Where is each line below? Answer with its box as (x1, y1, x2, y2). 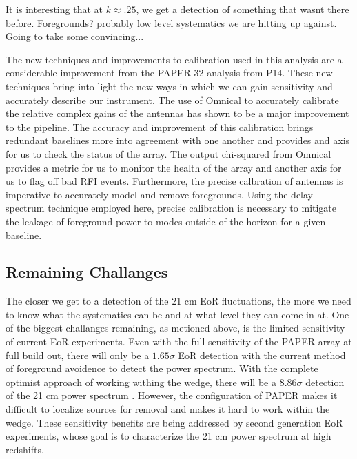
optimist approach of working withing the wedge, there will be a (6, 374, 276, 389)
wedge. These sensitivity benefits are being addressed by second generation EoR (6, 415, 343, 429)
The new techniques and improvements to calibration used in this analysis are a (6, 52, 343, 66)
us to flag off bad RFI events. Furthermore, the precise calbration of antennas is (6, 174, 343, 188)
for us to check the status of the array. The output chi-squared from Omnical (6, 146, 331, 161)
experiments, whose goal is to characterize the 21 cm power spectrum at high (6, 429, 331, 443)
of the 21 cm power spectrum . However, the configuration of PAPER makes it (6, 388, 338, 402)
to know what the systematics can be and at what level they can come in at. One (6, 307, 349, 321)
